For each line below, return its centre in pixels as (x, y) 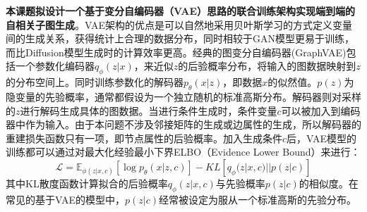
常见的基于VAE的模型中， (65, 199)
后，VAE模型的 (322, 138)
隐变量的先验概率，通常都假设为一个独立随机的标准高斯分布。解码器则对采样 (183, 96)
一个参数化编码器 (55, 66)
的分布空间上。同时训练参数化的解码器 (95, 82)
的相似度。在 (329, 183)
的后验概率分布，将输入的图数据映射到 (267, 66)
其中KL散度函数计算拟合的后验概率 (87, 183)
